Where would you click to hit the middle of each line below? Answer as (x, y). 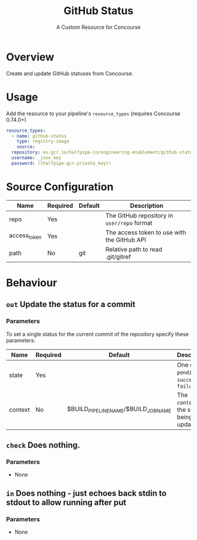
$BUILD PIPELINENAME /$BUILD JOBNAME (119, 409)
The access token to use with (146, 232)
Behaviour (32, 283)
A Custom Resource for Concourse (98, 27)
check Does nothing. (43, 445)
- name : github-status (39, 136)
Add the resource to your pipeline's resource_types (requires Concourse (93, 114)
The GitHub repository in (139, 215)
